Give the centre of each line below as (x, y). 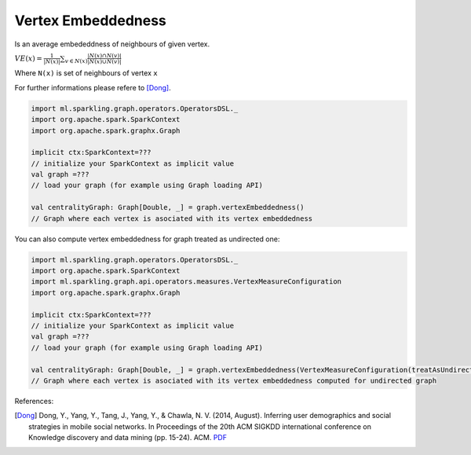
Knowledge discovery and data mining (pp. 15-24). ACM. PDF (128, 438)
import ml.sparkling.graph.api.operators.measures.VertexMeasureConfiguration (186, 282)
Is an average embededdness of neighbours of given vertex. (112, 44)
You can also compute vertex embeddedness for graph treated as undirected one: (147, 239)
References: (34, 401)
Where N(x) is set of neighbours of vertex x (86, 73)
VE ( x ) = (29, 58)
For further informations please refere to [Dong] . (93, 87)
